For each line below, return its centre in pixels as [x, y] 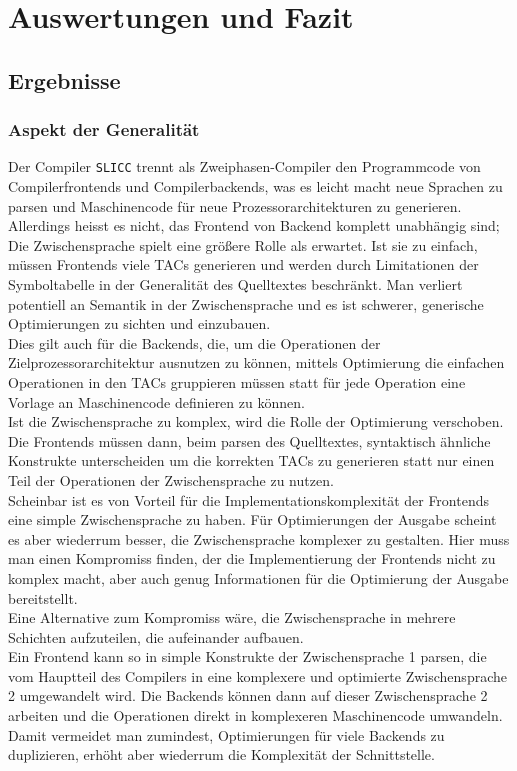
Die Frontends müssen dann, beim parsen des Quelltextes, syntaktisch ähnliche [249, 440]
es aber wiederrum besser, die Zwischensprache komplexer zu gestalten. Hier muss [259, 538]
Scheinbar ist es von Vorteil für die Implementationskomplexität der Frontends [248, 499]
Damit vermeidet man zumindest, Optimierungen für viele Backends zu [226, 734]
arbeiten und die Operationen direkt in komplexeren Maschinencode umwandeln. [255, 715]
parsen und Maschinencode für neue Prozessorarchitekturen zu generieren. [235, 205]
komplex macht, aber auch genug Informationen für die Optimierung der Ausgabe [258, 577]
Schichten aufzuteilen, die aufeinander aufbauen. [156, 636]
